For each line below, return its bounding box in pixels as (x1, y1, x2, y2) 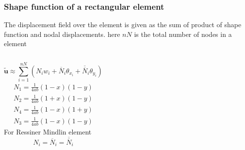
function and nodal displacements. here (4, 29, 120, 39)
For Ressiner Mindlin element (4, 126, 92, 136)
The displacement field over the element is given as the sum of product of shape (4, 19, 242, 30)
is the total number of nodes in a (134, 29, 232, 39)
